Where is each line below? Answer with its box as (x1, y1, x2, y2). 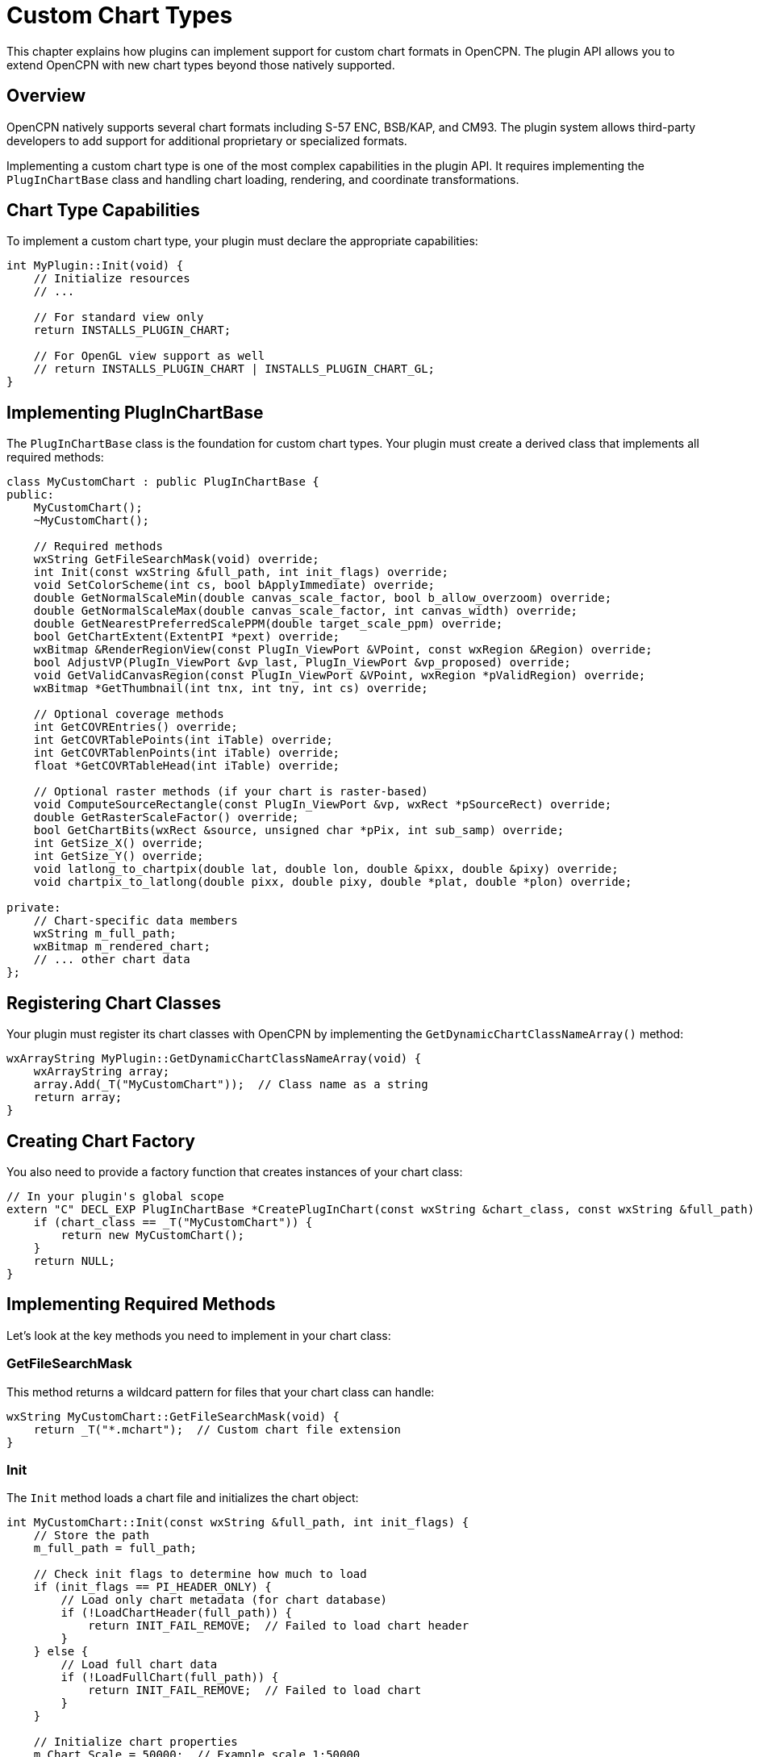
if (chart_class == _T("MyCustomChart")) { (33, 1215, 313, 1229)
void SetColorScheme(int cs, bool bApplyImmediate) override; (33, 578, 436, 592)
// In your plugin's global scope (6, 1189, 224, 1203)
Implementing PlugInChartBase (6, 402, 264, 423)
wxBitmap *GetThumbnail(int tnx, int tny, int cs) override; (33, 682, 428, 695)
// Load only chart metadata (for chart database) (60, 1593, 388, 1607)
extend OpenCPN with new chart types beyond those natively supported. (6, 57, 395, 72)
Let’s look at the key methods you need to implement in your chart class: (6, 1328, 391, 1342)
